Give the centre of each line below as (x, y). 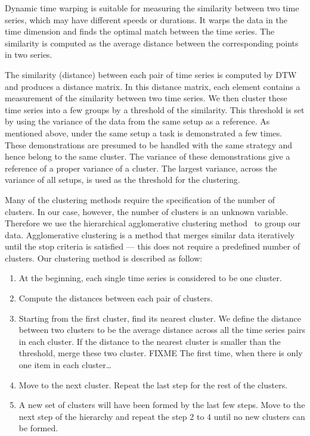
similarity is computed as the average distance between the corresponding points (152, 43)
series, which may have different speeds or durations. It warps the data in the (146, 19)
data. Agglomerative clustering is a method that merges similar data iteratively (150, 234)
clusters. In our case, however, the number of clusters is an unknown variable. (147, 211)
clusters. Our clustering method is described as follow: (104, 258)
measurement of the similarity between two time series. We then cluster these (146, 98)
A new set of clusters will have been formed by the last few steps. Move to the (162, 405)
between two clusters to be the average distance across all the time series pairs (162, 330)
